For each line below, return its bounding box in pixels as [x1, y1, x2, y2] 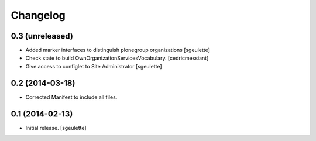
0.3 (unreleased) [11, 31, 73, 41]
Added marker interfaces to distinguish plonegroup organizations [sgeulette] [25, 47, 211, 54]
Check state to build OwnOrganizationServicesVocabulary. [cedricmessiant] [25, 54, 209, 61]
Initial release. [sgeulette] [25, 124, 87, 131]
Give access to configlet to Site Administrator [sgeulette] [25, 63, 162, 70]
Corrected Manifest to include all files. [25, 94, 118, 101]
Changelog [11, 9, 66, 22]
